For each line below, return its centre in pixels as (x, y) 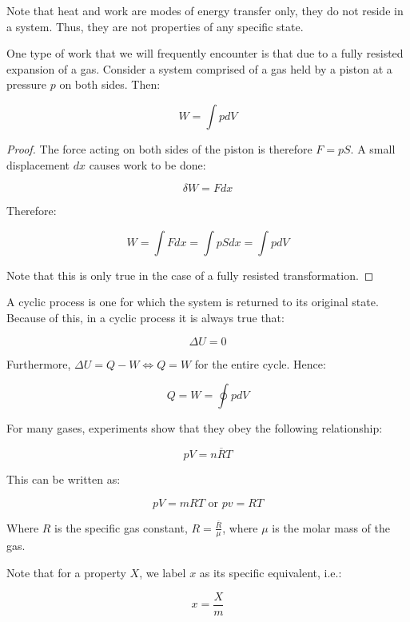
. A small (373, 148)
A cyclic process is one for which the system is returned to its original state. (193, 302)
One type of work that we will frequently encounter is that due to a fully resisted (205, 53)
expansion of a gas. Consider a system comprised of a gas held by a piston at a (199, 68)
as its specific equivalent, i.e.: (271, 573)
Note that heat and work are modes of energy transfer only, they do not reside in (205, 10)
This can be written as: (64, 478)
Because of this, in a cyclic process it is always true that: (145, 317)
